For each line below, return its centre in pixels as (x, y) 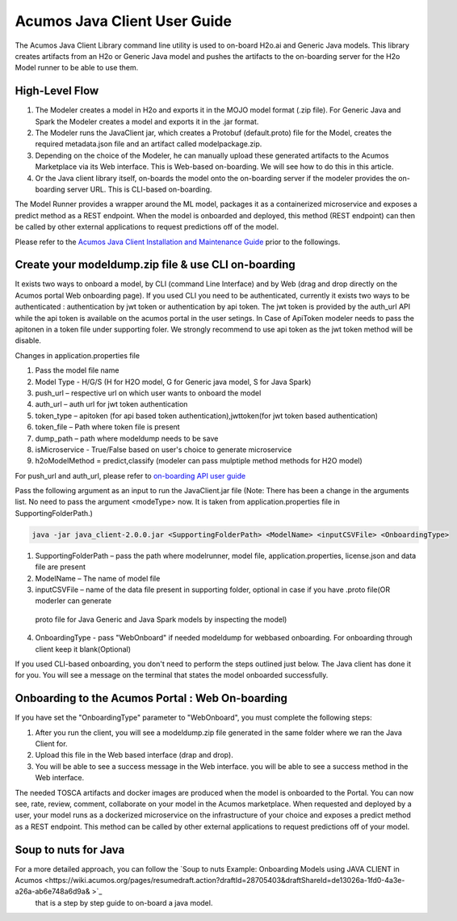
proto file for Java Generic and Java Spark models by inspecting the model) (161, 619)
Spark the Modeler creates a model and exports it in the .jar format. (147, 121)
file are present (61, 567)
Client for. (51, 744)
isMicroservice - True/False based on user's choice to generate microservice (164, 450)
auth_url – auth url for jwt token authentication (111, 404)
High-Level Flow (57, 91)
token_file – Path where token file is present (108, 427)
